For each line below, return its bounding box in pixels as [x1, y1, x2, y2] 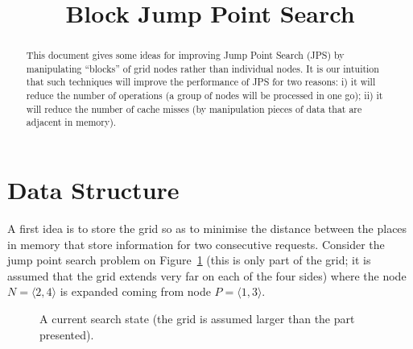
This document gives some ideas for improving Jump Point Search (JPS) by [26, 48, 345, 62]
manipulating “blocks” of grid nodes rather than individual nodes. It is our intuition [26, 61, 379, 75]
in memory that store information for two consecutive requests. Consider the [7, 235, 385, 252]
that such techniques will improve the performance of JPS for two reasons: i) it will [26, 75, 376, 89]
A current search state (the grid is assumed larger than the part [39, 310, 355, 327]
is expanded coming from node [60, 283, 211, 300]
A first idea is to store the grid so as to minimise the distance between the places [7, 220, 407, 237]
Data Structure [7, 173, 180, 206]
